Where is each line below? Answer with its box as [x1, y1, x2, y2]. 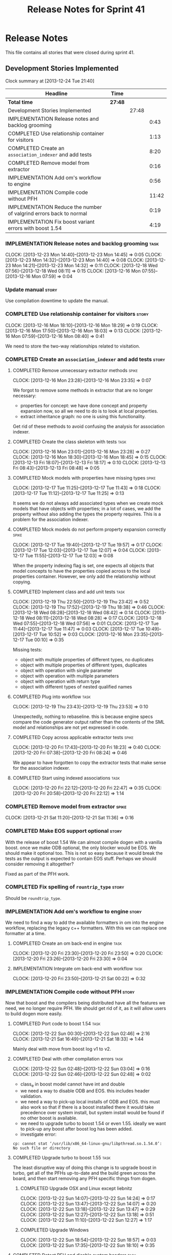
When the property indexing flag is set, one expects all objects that [12, 562, 155, 569]
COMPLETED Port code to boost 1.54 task [12, 1021, 101, 1027]
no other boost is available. [20, 1115, 78, 1121]
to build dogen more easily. [5, 1011, 63, 1017]
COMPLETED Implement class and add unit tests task [12, 589, 125, 595]
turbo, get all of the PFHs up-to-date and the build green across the [12, 1170, 156, 1176]
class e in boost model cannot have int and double [20, 1081, 125, 1089]
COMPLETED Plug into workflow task [12, 694, 91, 700]
